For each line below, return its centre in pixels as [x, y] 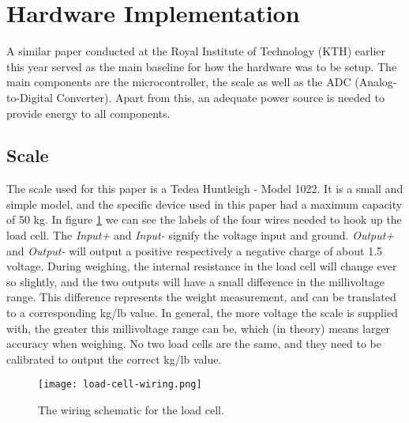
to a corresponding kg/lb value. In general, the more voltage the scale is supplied [202, 313]
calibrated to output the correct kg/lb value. [114, 359]
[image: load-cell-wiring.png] [120, 385]
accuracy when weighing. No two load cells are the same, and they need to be [194, 344]
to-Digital [30, 97]
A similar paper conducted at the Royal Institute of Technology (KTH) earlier [196, 51]
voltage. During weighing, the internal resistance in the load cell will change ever [202, 266]
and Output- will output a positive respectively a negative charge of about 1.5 [195, 250]
